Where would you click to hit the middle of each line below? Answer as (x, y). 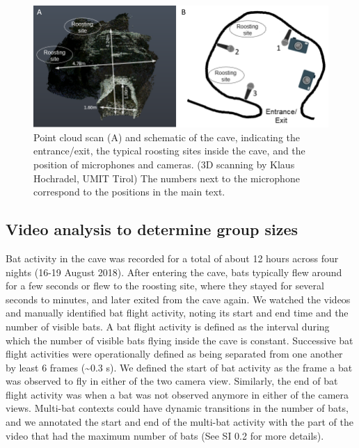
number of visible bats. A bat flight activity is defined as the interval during (168, 326)
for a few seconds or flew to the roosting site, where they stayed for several (165, 286)
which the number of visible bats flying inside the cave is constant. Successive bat (179, 340)
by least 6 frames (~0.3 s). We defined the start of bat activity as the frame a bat (179, 367)
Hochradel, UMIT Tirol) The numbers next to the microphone (167, 178)
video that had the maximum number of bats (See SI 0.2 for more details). (165, 435)
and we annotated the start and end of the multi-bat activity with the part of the (179, 422)
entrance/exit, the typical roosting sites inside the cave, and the (169, 151)
